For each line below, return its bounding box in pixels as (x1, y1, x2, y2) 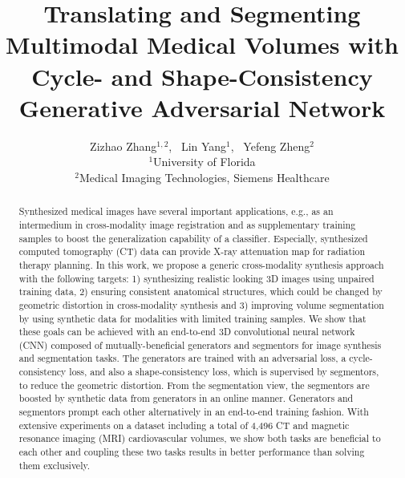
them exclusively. (18, 458, 91, 472)
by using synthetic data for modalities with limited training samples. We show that (18, 311, 367, 325)
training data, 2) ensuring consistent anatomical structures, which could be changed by (18, 285, 383, 298)
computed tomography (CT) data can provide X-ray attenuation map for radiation (18, 245, 366, 258)
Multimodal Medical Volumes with (6, 28, 399, 61)
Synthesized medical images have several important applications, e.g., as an (18, 205, 334, 218)
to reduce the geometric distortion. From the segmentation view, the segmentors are (18, 378, 370, 391)
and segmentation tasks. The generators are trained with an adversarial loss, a (18, 351, 346, 365)
